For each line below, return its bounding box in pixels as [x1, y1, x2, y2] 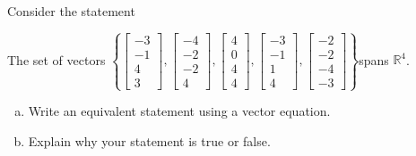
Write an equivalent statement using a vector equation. [28, 102, 331, 120]
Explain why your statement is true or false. [28, 131, 271, 150]
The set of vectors [7, 50, 106, 69]
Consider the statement [7, 2, 135, 20]
